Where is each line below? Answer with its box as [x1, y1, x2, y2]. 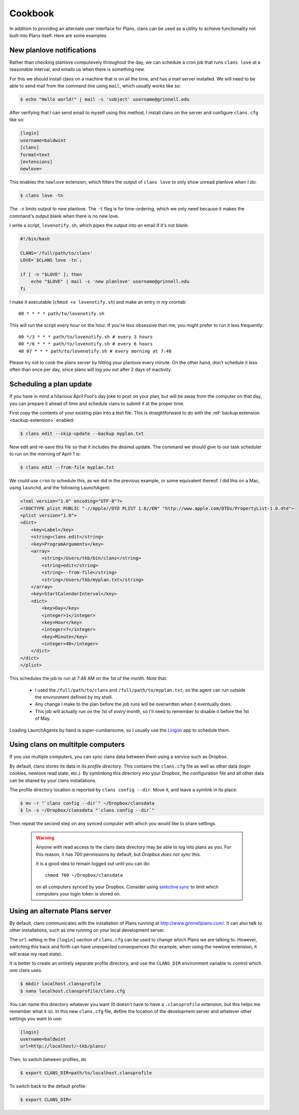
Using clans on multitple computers [9, 740, 125, 749]
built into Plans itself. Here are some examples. [9, 32, 108, 38]
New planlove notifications [9, 46, 97, 55]
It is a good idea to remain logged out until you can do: [36, 860, 150, 866]
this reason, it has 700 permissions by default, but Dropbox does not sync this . [36, 851, 201, 857]
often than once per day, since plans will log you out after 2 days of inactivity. [9, 367, 172, 373]
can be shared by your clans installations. [9, 777, 97, 783]
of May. [35, 716, 51, 722]
